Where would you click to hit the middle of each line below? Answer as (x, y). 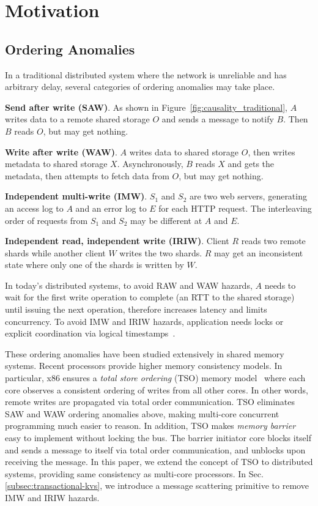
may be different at (166, 220)
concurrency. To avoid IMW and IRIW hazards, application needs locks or (144, 321)
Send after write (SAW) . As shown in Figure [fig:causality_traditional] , (146, 107)
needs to (280, 285)
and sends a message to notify (218, 119)
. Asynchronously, (150, 164)
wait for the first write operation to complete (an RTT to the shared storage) (150, 297)
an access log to (34, 208)
